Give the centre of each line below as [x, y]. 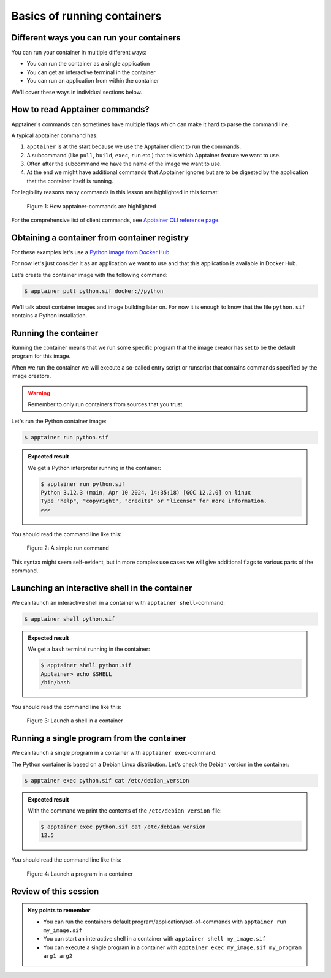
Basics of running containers [86, 16]
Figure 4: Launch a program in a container [80, 874]
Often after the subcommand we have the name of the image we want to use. [124, 164]
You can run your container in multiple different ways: [79, 53]
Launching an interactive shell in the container [102, 588]
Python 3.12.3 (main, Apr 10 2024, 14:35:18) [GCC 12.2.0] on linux [146, 493]
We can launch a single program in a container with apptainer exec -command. [114, 753]
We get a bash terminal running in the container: [89, 649]
